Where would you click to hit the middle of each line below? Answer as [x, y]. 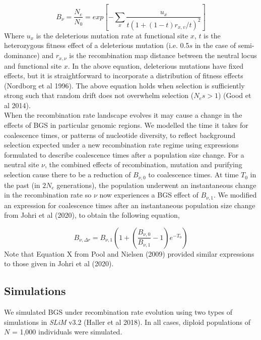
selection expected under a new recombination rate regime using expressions [121, 145]
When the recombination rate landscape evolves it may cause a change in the [123, 115]
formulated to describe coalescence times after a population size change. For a [124, 154]
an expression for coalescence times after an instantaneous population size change [130, 205]
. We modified [235, 195]
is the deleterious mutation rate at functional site [112, 35]
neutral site [22, 164]
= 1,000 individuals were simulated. [67, 332]
